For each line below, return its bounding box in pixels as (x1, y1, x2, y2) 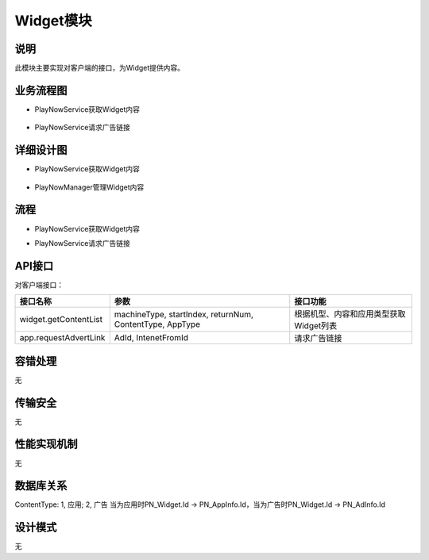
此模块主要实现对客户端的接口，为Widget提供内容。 (14, 63, 185, 73)
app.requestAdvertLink (19, 332, 106, 343)
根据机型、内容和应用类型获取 (294, 309, 406, 320)
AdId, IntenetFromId (114, 332, 188, 343)
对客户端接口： (14, 280, 64, 290)
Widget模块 (14, 12, 92, 29)
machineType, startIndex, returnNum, (114, 309, 254, 320)
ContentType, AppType (114, 319, 200, 330)
